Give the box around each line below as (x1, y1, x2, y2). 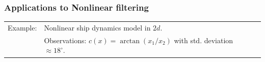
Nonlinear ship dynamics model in (44, 22, 151, 33)
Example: (8, 22, 37, 33)
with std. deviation (174, 35, 233, 45)
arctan (120, 37, 140, 45)
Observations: (44, 35, 87, 45)
